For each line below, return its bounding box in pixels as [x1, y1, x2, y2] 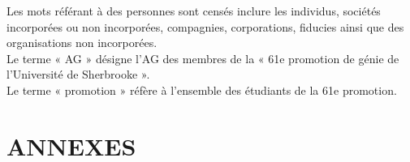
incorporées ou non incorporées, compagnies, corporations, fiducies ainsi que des [6, 18, 404, 35]
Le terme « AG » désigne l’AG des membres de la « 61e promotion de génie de [6, 49, 399, 66]
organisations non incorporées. [6, 34, 158, 51]
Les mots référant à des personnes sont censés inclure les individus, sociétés [6, 2, 381, 19]
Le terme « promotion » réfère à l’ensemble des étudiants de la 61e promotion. [6, 81, 397, 98]
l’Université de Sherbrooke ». [6, 66, 150, 83]
